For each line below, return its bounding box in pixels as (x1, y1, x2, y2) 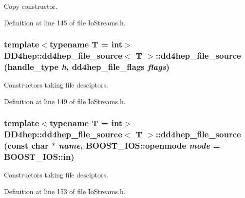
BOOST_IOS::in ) (4, 151, 75, 163)
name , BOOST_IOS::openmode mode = (58, 139, 220, 152)
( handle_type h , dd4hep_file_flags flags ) (4, 60, 170, 72)
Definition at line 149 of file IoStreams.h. (4, 96, 126, 106)
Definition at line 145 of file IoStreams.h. (4, 17, 126, 27)
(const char (4, 139, 49, 152)
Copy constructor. (4, 1, 57, 11)
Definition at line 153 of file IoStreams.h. (4, 186, 126, 197)
